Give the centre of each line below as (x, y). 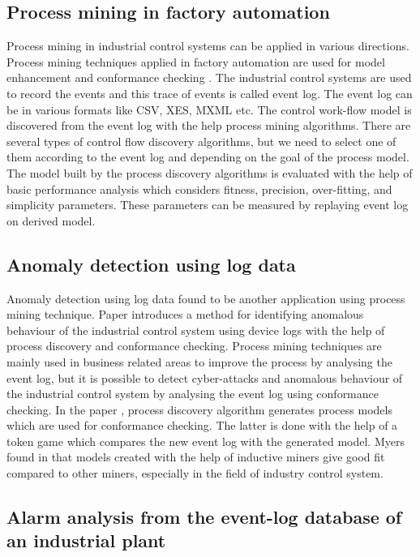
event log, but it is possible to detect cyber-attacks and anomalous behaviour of (205, 377)
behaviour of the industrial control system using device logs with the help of (196, 330)
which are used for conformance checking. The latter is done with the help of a (202, 425)
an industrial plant (86, 540)
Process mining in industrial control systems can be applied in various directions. (208, 46)
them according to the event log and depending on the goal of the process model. (208, 157)
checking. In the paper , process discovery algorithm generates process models (199, 409)
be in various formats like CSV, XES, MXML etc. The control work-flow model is (209, 109)
